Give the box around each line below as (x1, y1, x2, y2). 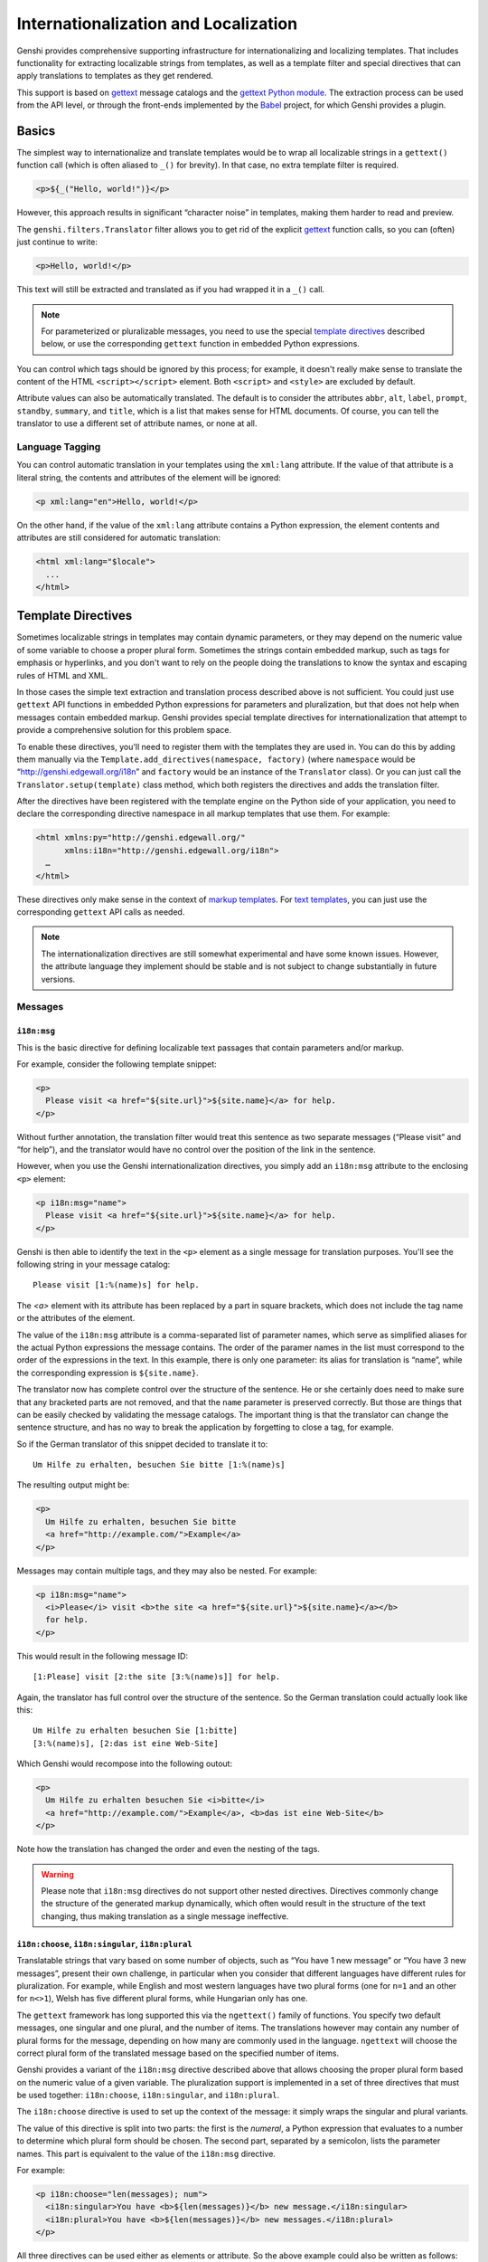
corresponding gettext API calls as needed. (16, 907, 185, 917)
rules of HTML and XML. (16, 670, 108, 680)
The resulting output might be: (16, 1479, 130, 1490)
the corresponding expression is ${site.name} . (16, 1367, 199, 1378)
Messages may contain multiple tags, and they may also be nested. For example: (16, 1565, 318, 1576)
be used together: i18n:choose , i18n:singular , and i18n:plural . (16, 2090, 280, 2101)
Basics (16, 123, 56, 138)
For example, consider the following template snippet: (16, 1059, 217, 1069)
